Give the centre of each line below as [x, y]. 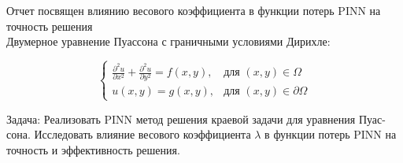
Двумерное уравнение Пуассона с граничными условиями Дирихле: [168, 41]
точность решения [50, 26]
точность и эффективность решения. [93, 149]
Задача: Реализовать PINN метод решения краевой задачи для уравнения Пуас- [196, 119]
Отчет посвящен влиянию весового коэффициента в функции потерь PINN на [194, 10]
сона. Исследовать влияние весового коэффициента [129, 134]
